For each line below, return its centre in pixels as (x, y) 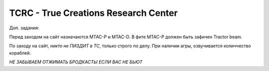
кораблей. (20, 53)
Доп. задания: (24, 28)
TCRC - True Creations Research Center (93, 13)
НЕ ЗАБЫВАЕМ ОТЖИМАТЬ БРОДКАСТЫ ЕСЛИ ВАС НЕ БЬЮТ (76, 62)
